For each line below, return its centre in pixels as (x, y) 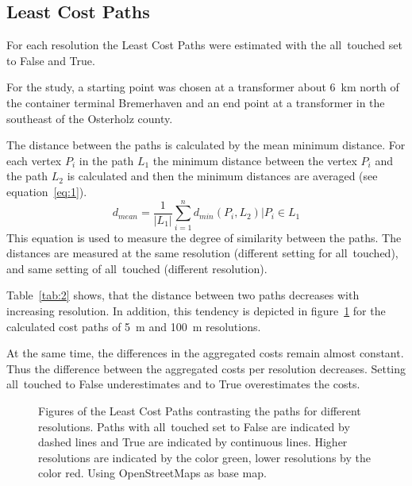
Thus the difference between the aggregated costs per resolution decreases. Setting (206, 368)
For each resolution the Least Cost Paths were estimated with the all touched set (204, 45)
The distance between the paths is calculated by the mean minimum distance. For (206, 145)
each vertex (34, 160)
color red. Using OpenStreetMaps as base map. (152, 473)
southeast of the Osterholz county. (90, 118)
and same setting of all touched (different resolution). (137, 268)
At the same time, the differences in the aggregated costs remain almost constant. (205, 353)
